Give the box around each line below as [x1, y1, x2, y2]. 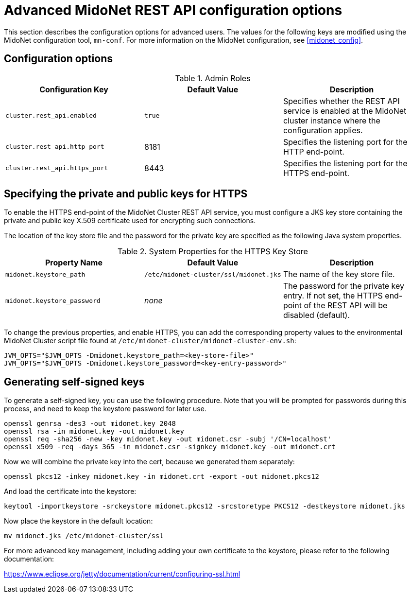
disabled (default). [283, 310, 350, 320]
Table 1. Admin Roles [175, 73, 251, 83]
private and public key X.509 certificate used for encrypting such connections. [4, 216, 256, 225]
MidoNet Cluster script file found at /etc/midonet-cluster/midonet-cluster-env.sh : [4, 336, 296, 345]
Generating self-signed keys [4, 375, 145, 388]
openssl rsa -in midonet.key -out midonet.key [4, 427, 184, 436]
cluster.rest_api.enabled [5, 112, 97, 120]
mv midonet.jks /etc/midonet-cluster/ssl [4, 532, 164, 540]
